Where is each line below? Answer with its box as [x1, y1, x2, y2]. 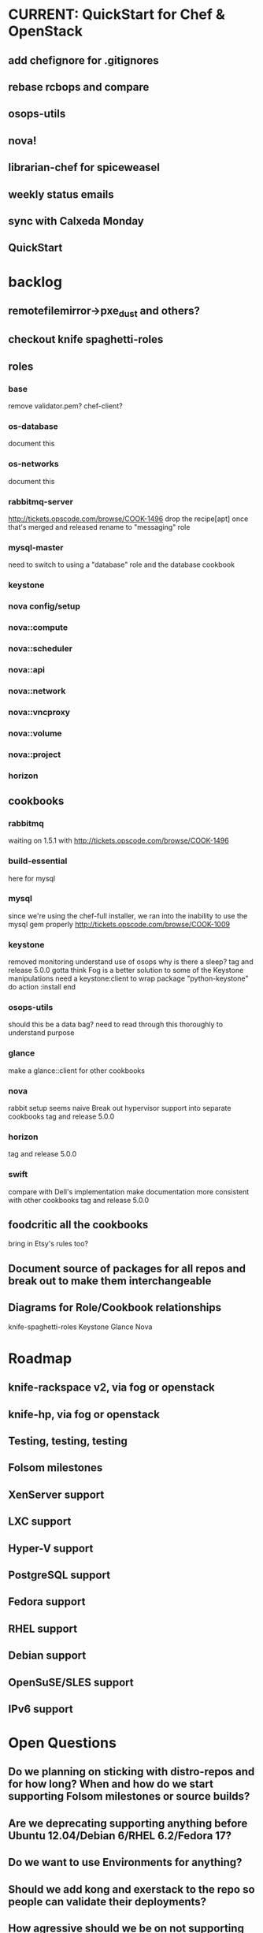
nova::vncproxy [8, 706, 71, 717]
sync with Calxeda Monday [8, 214, 144, 228]
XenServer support [8, 1488, 105, 1501]
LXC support [8, 1515, 72, 1529]
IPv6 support [8, 1702, 73, 1715]
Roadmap [8, 1350, 72, 1367]
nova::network [8, 685, 66, 696]
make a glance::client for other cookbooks [8, 1066, 146, 1075]
